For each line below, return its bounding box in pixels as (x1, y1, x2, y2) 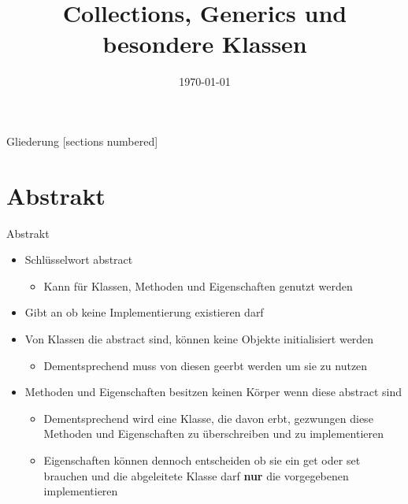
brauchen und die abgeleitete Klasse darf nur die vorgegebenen (43, 467, 349, 484)
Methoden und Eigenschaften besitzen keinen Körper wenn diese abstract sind (24, 384, 402, 400)
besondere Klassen (102, 28, 307, 60)
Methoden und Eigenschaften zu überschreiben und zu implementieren (43, 425, 384, 442)
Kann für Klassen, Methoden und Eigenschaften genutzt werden (43, 277, 353, 294)
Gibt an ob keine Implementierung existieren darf (24, 304, 264, 321)
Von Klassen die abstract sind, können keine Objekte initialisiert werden (24, 331, 374, 346)
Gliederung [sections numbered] (6, 132, 158, 149)
